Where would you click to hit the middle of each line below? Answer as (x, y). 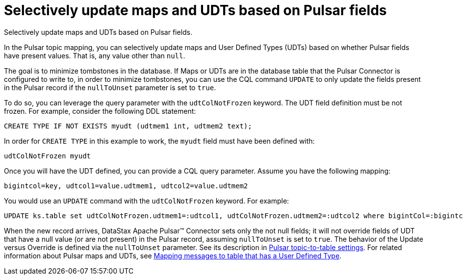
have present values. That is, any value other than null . (95, 55)
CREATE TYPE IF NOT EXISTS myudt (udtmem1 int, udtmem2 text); (128, 126)
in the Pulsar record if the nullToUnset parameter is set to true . (110, 87)
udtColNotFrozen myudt (48, 156)
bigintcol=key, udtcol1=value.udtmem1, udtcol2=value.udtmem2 (126, 186)
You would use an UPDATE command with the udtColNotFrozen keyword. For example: (147, 201)
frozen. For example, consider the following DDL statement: (100, 111)
